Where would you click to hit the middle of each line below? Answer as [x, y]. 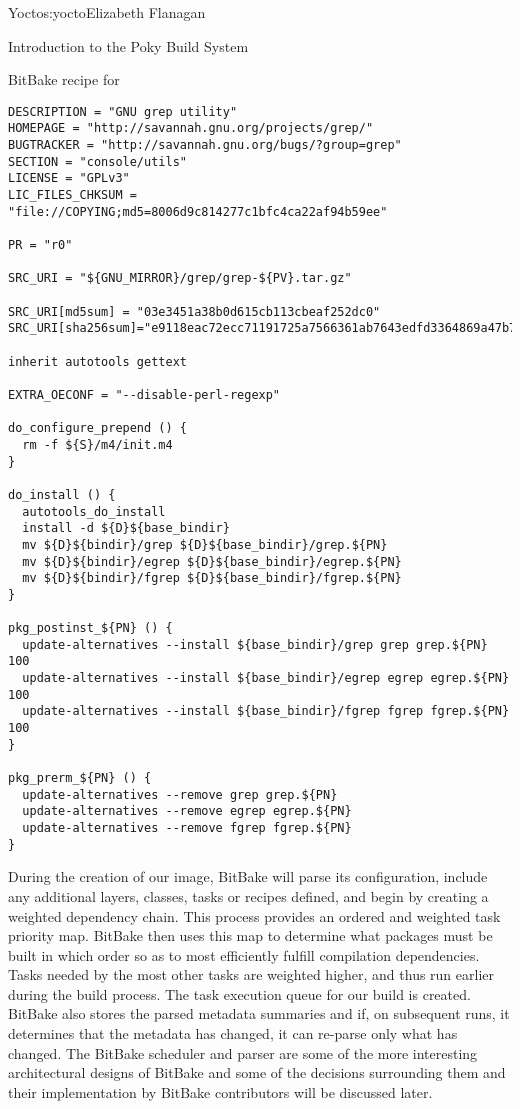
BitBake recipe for [64, 79]
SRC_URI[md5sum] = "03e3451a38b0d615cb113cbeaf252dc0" [194, 311]
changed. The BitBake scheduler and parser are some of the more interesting [243, 1052]
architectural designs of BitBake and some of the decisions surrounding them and [257, 1072]
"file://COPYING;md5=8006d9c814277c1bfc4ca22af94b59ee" [198, 211]
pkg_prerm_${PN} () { [80, 778]
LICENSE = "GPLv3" [69, 178]
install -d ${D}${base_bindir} [126, 528]
